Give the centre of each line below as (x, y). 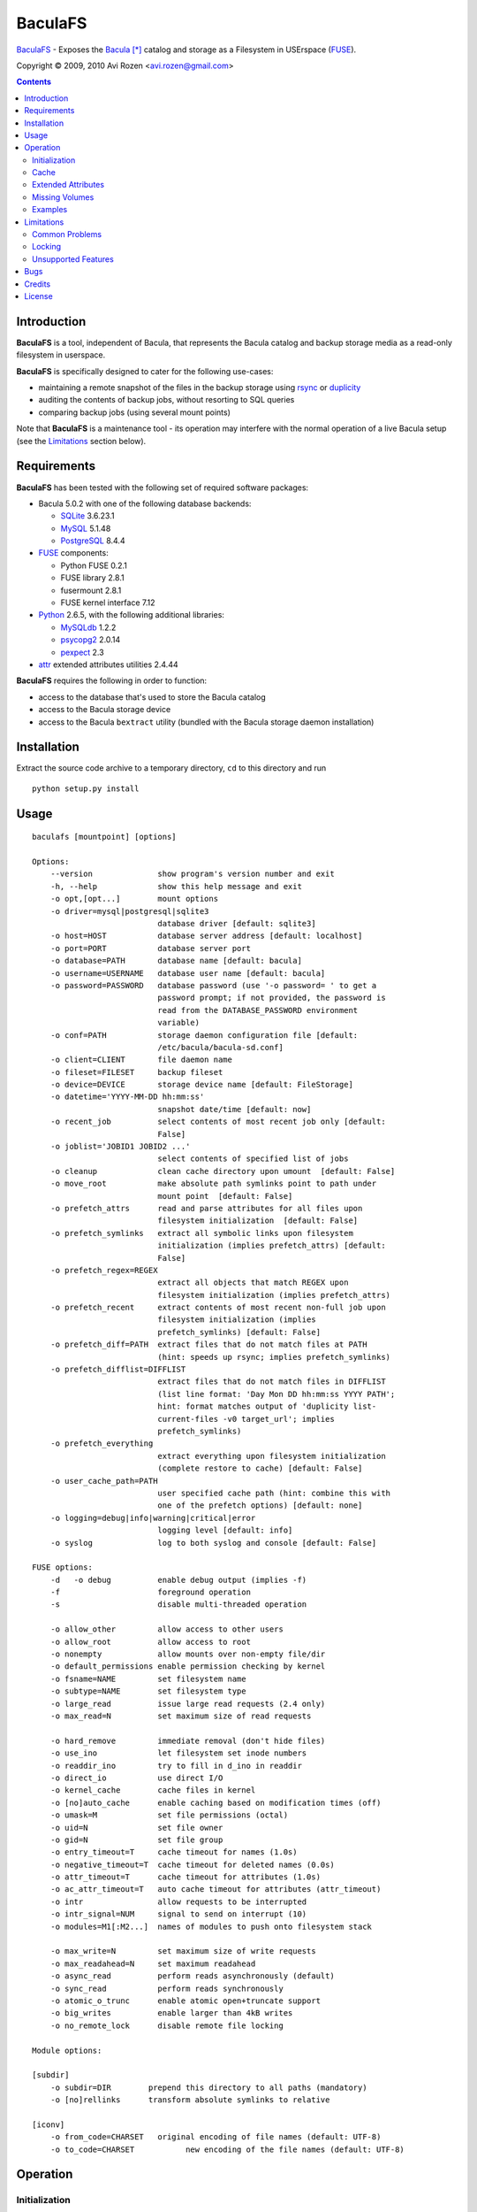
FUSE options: (62, 1567)
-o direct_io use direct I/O (136, 1778)
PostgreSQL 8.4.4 (93, 541)
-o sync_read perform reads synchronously (167, 1988)
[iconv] (49, 2124)
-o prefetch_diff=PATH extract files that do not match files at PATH (208, 1344)
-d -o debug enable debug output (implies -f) (178, 1580)
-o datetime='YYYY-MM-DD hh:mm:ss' (127, 1097)
